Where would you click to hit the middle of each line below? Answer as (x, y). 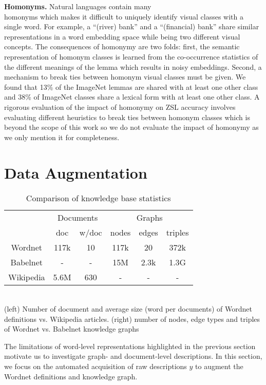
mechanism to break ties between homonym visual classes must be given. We (125, 77)
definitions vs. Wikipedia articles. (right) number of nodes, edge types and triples (132, 319)
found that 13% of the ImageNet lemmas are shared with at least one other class (131, 86)
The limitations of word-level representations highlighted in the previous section (130, 346)
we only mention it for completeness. (62, 137)
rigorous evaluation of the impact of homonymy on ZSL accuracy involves (120, 107)
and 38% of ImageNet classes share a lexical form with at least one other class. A (132, 97)
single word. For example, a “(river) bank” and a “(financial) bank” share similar (132, 26)
